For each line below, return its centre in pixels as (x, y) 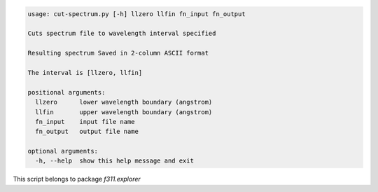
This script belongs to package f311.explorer (77, 179)
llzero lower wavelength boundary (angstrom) (124, 102)
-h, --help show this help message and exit (114, 161)
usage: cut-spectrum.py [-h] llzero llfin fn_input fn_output (136, 14)
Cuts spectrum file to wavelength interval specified (122, 34)
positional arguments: (66, 92)
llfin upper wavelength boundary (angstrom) (124, 112)
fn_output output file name (87, 132)
